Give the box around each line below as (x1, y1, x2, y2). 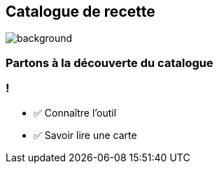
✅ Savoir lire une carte (34, 128, 137, 141)
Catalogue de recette (6, 3, 155, 20)
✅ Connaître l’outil (34, 106, 117, 119)
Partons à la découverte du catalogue (6, 55, 213, 70)
